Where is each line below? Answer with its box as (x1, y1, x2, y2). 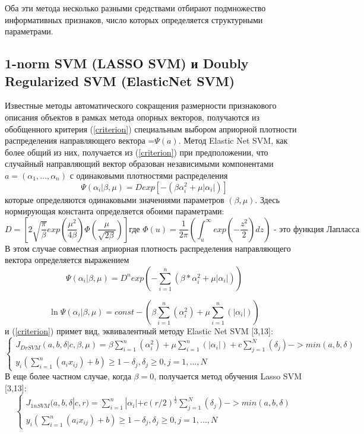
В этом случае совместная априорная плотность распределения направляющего (5, 242, 291, 254)
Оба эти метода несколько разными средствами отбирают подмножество (5, 2, 266, 14)
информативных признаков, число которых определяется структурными (5, 13, 263, 26)
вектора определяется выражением (5, 254, 129, 266)
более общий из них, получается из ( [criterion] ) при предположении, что (5, 145, 268, 158)
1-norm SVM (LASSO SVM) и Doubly (5, 54, 249, 72)
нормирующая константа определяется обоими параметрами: (5, 205, 224, 217)
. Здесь (255, 193, 280, 205)
